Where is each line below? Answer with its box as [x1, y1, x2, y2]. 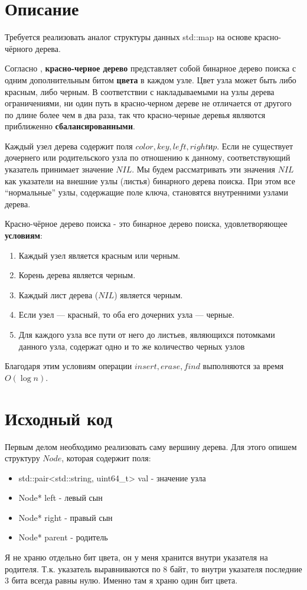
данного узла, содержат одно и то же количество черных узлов [18, 340, 245, 352]
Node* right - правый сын [18, 511, 113, 523]
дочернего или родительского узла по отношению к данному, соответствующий [5, 151, 290, 164]
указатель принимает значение [5, 163, 113, 175]
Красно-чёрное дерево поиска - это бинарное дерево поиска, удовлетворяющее [5, 217, 288, 230]
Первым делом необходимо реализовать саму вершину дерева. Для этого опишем [5, 440, 297, 452]
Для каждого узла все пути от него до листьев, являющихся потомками [18, 328, 275, 340]
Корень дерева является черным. [18, 269, 136, 281]
